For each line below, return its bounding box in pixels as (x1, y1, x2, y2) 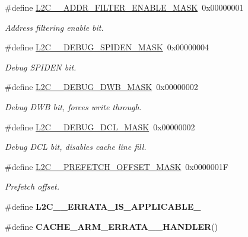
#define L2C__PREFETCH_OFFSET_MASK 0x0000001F (5, 160, 228, 172)
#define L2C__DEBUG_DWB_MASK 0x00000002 (5, 81, 198, 93)
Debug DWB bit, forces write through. (5, 100, 142, 113)
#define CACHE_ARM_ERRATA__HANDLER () (5, 220, 218, 232)
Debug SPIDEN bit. (5, 60, 77, 73)
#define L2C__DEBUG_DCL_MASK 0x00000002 (5, 120, 195, 133)
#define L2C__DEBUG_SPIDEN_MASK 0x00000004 (5, 41, 209, 53)
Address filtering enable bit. (5, 21, 104, 33)
